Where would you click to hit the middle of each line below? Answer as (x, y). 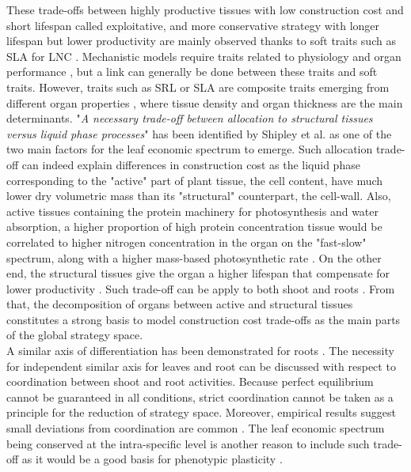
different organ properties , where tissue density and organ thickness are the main (205, 102)
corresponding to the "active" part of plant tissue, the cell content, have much (195, 180)
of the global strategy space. (75, 335)
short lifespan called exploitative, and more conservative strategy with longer (193, 25)
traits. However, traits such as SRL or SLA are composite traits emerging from (198, 87)
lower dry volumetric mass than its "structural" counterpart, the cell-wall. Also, (199, 196)
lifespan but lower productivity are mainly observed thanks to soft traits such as (201, 41)
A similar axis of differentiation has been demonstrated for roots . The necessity (200, 351)
